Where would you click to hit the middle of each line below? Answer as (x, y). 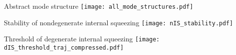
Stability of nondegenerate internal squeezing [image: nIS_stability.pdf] (118, 22)
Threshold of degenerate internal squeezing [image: (82, 39)
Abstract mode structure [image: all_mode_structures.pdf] (99, 6)
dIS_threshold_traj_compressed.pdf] (64, 47)
